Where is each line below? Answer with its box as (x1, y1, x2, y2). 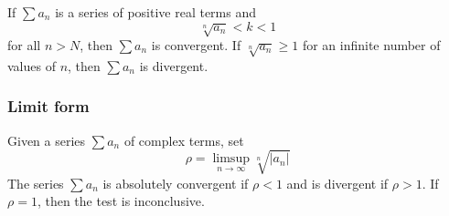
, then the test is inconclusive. (37, 191, 205, 211)
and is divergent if (286, 173, 389, 192)
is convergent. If (151, 35, 241, 54)
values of (7, 56, 56, 75)
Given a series (7, 130, 86, 149)
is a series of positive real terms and (55, 3, 256, 21)
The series (7, 173, 64, 192)
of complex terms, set (123, 130, 244, 149)
